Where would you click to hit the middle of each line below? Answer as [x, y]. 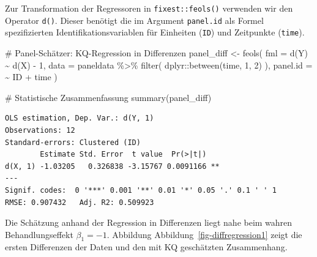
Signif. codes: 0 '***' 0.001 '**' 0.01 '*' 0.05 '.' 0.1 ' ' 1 [141, 190]
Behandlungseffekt [39, 234]
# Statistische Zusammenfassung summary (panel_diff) [108, 97]
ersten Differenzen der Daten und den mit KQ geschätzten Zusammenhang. [146, 247]
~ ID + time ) [31, 77]
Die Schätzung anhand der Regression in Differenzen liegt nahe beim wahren [149, 222]
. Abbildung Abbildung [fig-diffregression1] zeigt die [204, 234]
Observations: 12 [40, 130]
